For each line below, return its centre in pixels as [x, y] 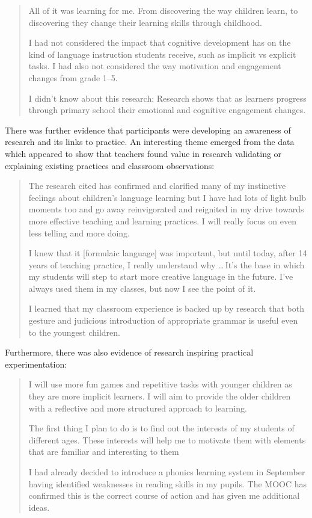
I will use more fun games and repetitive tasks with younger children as [160, 384]
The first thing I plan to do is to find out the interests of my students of [161, 428]
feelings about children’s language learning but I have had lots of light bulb [167, 197]
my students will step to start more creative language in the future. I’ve [161, 276]
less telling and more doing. [79, 233]
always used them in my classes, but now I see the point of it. [142, 288]
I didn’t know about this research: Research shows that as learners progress [167, 98]
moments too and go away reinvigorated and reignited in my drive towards [166, 209]
